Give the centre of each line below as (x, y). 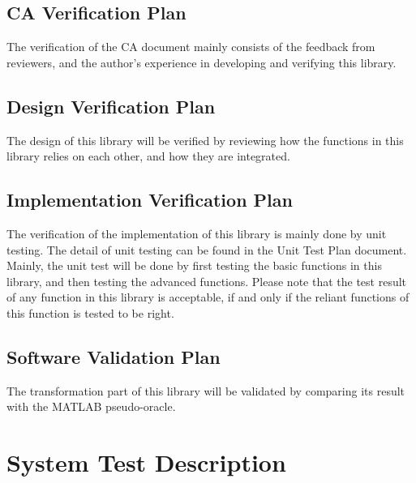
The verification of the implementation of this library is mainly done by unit (197, 233)
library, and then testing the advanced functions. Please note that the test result (207, 281)
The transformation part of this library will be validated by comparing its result (206, 390)
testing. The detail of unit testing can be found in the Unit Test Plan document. (207, 249)
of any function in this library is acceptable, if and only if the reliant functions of (208, 297)
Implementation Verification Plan (150, 200)
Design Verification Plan (111, 106)
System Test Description (146, 462)
